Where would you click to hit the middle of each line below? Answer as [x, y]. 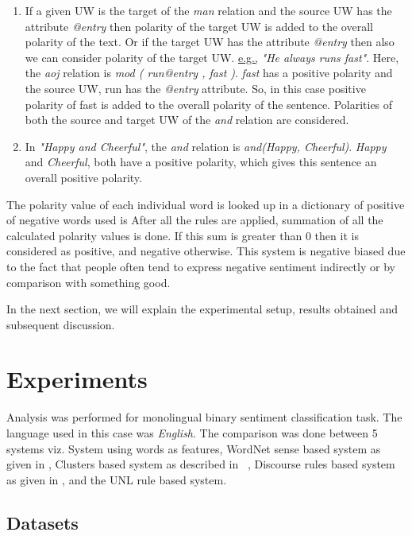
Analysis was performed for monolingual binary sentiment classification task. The [204, 417]
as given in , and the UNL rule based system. [117, 479]
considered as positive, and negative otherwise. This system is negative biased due [206, 251]
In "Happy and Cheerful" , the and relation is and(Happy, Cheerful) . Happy [206, 146]
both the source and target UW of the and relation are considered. [187, 120]
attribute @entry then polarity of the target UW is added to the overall [199, 26]
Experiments [77, 379]
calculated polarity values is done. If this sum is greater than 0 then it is [183, 235]
